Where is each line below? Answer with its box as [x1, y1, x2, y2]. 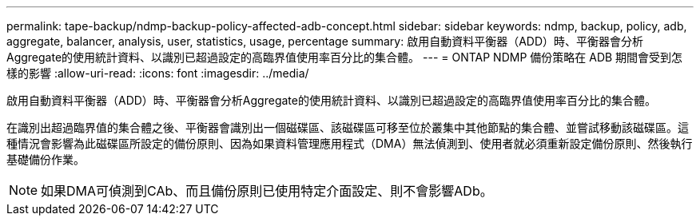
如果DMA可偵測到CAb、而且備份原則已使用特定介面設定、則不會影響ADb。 [41, 183, 493, 199]
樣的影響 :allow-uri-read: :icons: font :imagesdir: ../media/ [6, 66, 309, 80]
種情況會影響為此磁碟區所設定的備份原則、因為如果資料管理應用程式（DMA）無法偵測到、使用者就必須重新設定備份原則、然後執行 [6, 137, 693, 150]
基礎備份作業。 [6, 153, 85, 166]
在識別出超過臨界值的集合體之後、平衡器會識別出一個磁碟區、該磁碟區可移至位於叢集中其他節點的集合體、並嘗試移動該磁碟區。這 [6, 121, 689, 134]
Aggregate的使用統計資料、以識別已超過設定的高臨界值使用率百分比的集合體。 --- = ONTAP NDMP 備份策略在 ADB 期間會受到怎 [6, 50, 683, 64]
